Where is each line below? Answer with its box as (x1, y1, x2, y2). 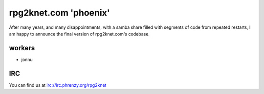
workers (9, 44, 35, 52)
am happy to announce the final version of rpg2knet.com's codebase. (9, 31, 150, 37)
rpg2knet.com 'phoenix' (9, 7, 110, 18)
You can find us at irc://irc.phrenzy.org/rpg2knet (9, 82, 107, 88)
